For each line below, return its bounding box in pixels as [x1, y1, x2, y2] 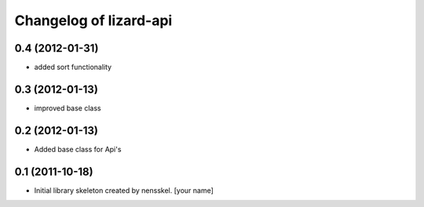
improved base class [34, 103, 101, 113]
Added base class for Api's [34, 144, 122, 154]
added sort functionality [34, 63, 112, 72]
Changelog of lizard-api [14, 12, 173, 29]
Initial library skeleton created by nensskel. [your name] [34, 185, 214, 195]
